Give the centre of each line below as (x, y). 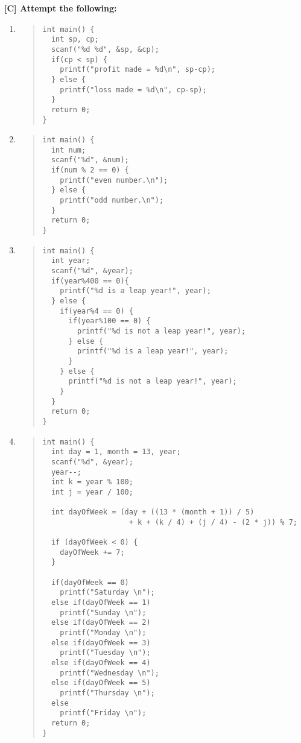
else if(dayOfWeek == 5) (101, 683)
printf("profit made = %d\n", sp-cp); (138, 70)
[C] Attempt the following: (61, 8)
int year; (71, 261)
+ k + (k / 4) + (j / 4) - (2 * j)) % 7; (213, 522)
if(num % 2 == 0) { (90, 170)
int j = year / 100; (92, 492)
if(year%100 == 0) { (109, 321)
